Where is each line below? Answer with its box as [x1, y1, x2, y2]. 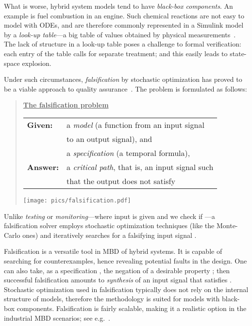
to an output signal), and [67, 133, 152, 144]
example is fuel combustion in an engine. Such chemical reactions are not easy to [4, 10, 245, 20]
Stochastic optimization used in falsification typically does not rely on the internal [4, 284, 249, 294]
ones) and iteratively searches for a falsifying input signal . [22, 230, 197, 240]
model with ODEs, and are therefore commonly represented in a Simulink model [4, 20, 244, 30]
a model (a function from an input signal [67, 119, 204, 130]
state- [230, 48, 247, 58]
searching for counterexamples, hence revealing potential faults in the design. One [4, 255, 247, 265]
